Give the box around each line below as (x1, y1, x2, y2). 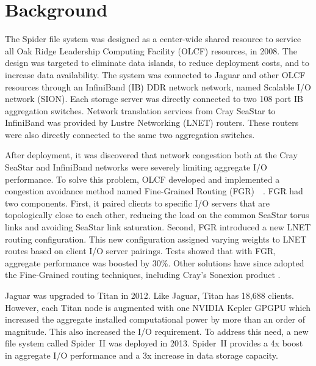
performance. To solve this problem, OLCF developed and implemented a (5, 172, 280, 185)
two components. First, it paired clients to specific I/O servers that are (5, 196, 270, 209)
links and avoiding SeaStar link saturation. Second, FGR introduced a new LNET (5, 221, 311, 233)
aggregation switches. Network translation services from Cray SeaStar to (5, 104, 276, 117)
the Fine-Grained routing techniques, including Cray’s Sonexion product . (5, 268, 281, 281)
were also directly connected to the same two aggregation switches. (5, 128, 255, 141)
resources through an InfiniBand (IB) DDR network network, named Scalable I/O (5, 80, 311, 93)
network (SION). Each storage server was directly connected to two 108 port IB (5, 92, 303, 105)
